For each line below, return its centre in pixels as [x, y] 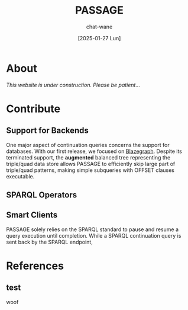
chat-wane [99, 27]
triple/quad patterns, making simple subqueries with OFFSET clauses [90, 170]
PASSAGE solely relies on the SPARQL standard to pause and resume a [93, 229]
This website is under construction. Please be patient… [73, 85]
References [35, 266]
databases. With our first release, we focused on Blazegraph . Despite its [94, 151]
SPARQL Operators [42, 195]
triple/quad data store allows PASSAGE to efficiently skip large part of [91, 164]
